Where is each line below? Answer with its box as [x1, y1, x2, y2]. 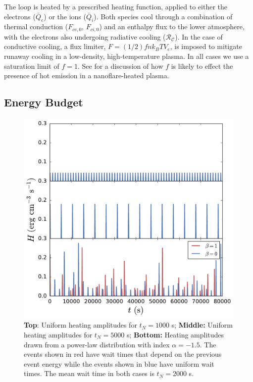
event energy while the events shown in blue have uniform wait [24, 358, 214, 369]
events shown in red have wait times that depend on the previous [24, 349, 222, 359]
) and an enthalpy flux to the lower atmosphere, [99, 21, 245, 32]
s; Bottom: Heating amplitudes [126, 329, 224, 339]
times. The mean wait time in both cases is [24, 368, 154, 379]
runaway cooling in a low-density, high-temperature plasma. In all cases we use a [4, 51, 249, 61]
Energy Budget [4, 95, 83, 110]
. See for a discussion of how [77, 60, 163, 71]
